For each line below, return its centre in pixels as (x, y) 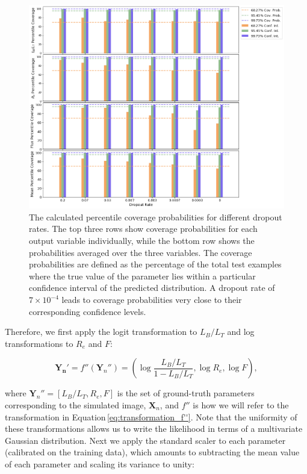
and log (241, 332)
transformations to (39, 343)
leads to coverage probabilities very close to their (152, 300)
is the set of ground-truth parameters (186, 393)
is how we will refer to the (241, 405)
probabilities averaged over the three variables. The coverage (141, 252)
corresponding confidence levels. (88, 311)
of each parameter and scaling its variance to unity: (100, 463)
